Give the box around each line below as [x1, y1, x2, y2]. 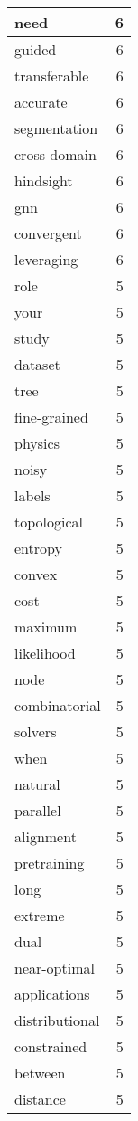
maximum [14, 616, 78, 637]
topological [14, 511, 84, 532]
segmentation [14, 118, 98, 138]
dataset [14, 354, 60, 375]
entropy [14, 537, 62, 558]
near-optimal [14, 957, 95, 978]
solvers [14, 721, 57, 742]
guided [14, 39, 57, 60]
